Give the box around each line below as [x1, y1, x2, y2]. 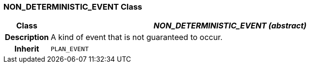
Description [5, 32, 49, 42]
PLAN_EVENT [50, 45, 89, 53]
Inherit [14, 44, 39, 54]
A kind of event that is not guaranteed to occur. [50, 32, 223, 42]
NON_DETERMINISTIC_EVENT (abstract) [153, 21, 307, 31]
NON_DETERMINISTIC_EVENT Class [3, 2, 143, 12]
